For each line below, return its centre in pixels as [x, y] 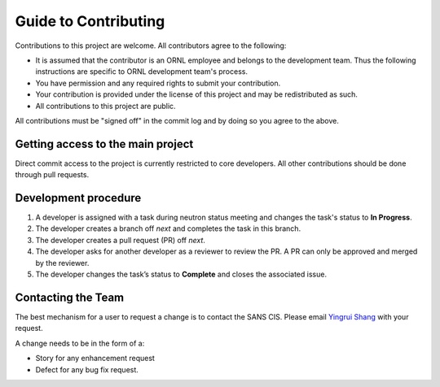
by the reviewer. [62, 263]
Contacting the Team [70, 297]
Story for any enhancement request [95, 359]
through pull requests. [52, 175]
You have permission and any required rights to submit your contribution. [158, 83]
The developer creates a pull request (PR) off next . [120, 240]
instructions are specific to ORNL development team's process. [142, 72]
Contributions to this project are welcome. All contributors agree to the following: [151, 46]
